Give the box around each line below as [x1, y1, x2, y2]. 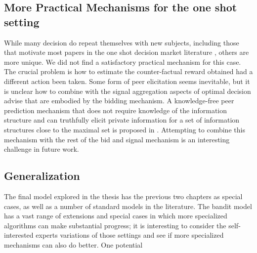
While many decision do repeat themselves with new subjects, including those [4, 37, 239, 47]
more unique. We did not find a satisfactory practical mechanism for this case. [4, 56, 241, 67]
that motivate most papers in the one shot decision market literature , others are [4, 47, 249, 57]
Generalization [4, 168, 80, 183]
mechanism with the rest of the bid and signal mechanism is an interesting [4, 134, 230, 144]
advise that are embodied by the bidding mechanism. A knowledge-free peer [4, 95, 234, 106]
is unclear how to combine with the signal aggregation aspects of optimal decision [4, 85, 251, 96]
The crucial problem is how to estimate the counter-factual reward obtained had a [4, 66, 253, 77]
